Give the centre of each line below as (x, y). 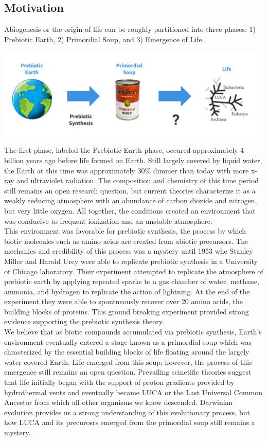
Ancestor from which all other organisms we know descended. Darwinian (119, 402)
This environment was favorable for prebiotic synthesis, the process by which (125, 231)
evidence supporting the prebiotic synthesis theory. (84, 321)
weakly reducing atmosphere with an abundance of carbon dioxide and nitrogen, (131, 200)
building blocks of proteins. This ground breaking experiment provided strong (127, 311)
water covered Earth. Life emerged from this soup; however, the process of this (128, 361)
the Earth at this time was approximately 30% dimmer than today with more (127, 170)
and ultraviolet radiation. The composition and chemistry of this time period (138, 180)
